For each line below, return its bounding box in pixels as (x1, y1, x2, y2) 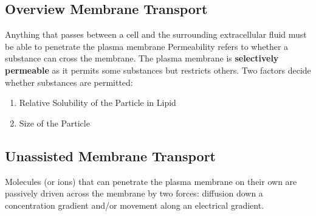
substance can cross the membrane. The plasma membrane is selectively (5, 52, 279, 64)
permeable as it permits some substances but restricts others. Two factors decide (5, 63, 311, 76)
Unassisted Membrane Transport (5, 146, 216, 165)
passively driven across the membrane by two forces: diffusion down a (5, 187, 263, 200)
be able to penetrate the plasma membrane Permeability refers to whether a (5, 40, 289, 52)
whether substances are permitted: (5, 75, 133, 88)
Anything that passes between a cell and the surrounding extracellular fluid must (5, 28, 307, 41)
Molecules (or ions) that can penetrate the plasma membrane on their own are (5, 175, 297, 187)
